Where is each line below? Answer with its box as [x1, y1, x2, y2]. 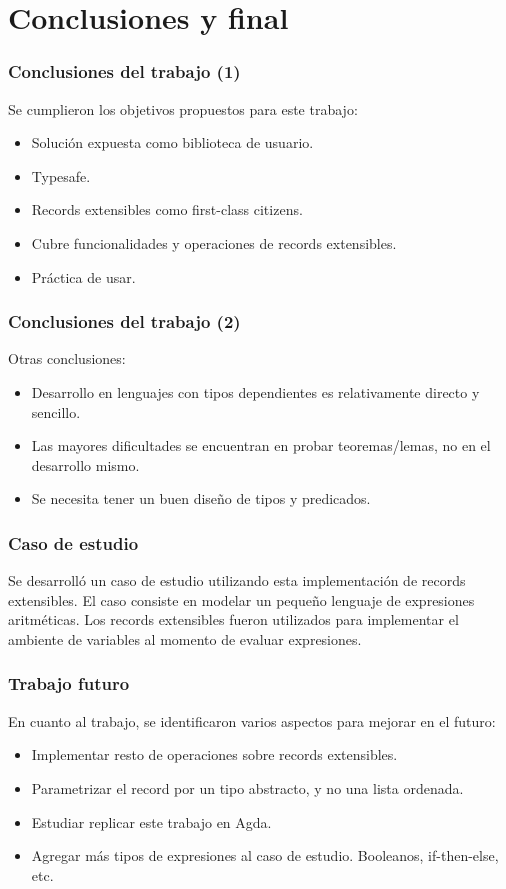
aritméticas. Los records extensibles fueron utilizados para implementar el [8, 609, 459, 630]
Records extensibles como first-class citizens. [31, 199, 303, 220]
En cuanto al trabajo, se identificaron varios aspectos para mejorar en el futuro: [8, 710, 496, 731]
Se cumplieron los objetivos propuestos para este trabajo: [8, 98, 358, 119]
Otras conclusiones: [8, 348, 126, 369]
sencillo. [31, 401, 81, 422]
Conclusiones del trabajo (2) [8, 309, 241, 334]
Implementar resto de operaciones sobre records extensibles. [31, 744, 398, 765]
